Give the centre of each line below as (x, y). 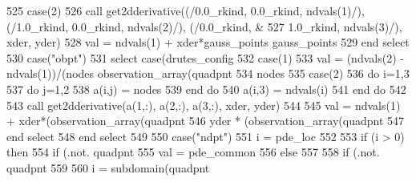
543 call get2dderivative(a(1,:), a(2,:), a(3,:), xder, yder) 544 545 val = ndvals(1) (204, 105)
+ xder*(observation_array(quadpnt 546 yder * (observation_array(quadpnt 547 (206, 121)
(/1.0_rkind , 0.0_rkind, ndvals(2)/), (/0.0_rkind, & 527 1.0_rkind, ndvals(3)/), (204, 26)
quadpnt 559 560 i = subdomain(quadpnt (108, 167)
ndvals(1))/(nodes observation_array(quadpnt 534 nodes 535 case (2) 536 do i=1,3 (208, 73)
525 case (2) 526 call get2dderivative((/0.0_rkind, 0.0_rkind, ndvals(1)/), (186, 10)
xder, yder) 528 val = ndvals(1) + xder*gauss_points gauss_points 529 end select (208, 42)
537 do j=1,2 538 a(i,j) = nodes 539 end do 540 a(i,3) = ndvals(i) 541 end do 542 (206, 89)
